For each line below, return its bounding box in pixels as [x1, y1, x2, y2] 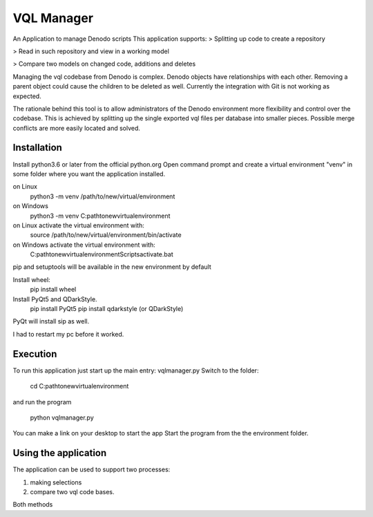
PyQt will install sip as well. [12, 317, 90, 326]
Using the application [12, 447, 107, 459]
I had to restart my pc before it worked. [12, 330, 124, 338]
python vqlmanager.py [30, 413, 94, 422]
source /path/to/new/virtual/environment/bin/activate [30, 231, 182, 239]
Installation [12, 142, 62, 153]
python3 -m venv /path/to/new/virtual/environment [30, 192, 175, 200]
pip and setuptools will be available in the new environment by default [12, 263, 211, 271]
